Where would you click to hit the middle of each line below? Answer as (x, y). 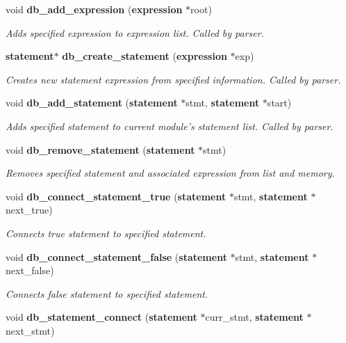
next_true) (29, 210)
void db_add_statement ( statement (92, 103)
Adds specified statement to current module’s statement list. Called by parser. (170, 126)
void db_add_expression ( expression (94, 9)
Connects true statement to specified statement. (106, 233)
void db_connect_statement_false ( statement (116, 256)
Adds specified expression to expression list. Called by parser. (135, 32)
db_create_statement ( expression (145, 56)
